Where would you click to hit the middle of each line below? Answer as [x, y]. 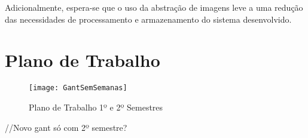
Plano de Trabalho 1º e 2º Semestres [96, 107]
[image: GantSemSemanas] [78, 88]
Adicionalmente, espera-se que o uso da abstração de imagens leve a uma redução [154, 7]
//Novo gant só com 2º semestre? [66, 127]
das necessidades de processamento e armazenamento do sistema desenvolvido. [148, 19]
